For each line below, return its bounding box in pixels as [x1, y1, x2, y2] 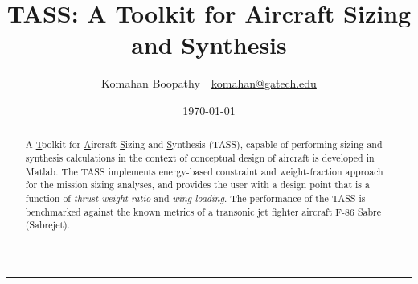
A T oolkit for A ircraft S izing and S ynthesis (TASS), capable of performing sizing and [25, 138, 383, 151]
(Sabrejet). [25, 218, 71, 232]
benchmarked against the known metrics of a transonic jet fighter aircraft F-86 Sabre [25, 204, 381, 218]
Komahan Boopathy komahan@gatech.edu [101, 75, 317, 92]
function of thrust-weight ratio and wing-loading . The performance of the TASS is [25, 191, 366, 204]
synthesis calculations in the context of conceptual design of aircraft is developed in [25, 150, 375, 164]
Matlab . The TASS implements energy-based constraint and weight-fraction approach [25, 164, 383, 178]
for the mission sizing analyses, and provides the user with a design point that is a [25, 178, 370, 191]
